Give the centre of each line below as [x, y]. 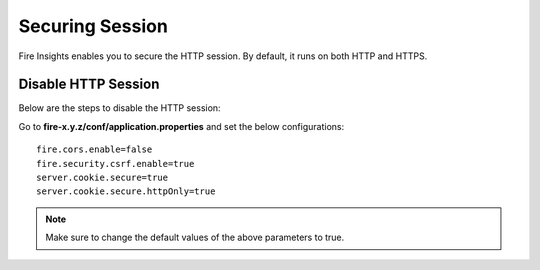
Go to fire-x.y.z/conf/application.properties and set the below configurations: [181, 126]
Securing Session [93, 26]
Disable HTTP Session [89, 84]
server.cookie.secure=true [102, 178]
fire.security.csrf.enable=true [115, 163]
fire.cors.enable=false [94, 149]
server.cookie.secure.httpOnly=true [126, 191]
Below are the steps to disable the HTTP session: [119, 108]
